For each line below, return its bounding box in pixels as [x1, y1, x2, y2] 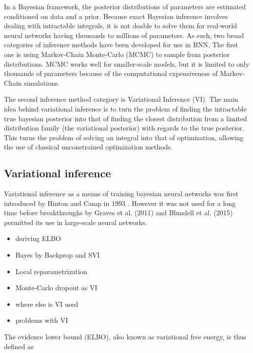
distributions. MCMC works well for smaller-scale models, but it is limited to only [4, 58, 250, 69]
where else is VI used [15, 298, 78, 309]
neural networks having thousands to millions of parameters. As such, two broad [4, 30, 244, 40]
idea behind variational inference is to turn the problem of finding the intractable [4, 103, 247, 113]
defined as [4, 341, 34, 351]
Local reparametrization [15, 266, 87, 276]
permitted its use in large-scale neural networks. [4, 217, 147, 227]
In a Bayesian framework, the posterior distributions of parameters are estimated [4, 1, 246, 11]
